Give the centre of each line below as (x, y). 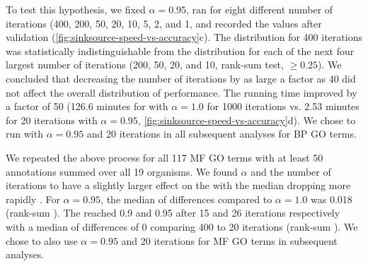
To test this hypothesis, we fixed (76, 9)
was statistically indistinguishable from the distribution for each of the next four (180, 50)
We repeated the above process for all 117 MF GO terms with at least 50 (165, 157)
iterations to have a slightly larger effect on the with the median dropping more (178, 185)
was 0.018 (331, 199)
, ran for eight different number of (260, 9)
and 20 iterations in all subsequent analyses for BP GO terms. (222, 134)
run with (24, 134)
